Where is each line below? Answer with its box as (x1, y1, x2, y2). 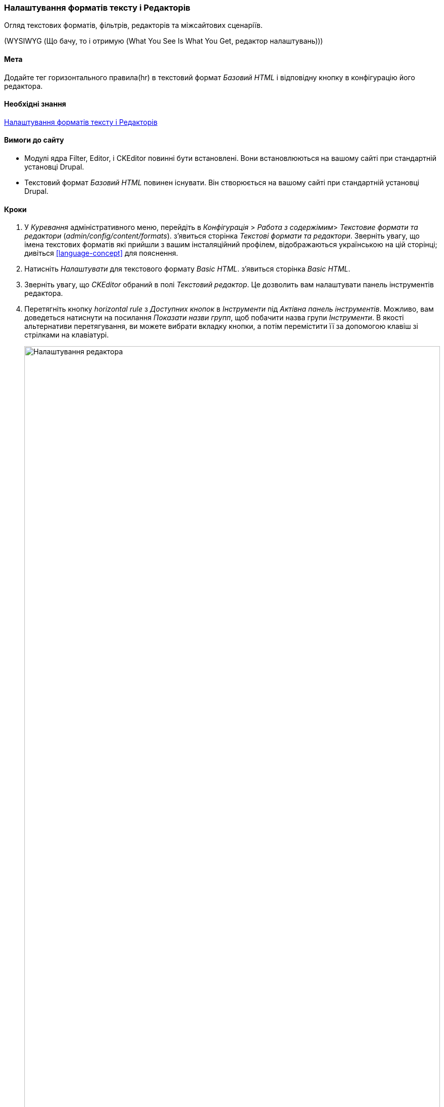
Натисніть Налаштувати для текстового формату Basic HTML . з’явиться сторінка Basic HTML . (24, 264, 351, 274)
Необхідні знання (4, 99, 66, 109)
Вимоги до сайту (4, 136, 64, 145)
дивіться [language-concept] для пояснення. (24, 249, 178, 258)
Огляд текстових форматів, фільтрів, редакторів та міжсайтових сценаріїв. (4, 21, 263, 30)
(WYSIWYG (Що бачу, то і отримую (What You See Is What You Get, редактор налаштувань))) (4, 37, 323, 46)
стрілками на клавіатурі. (24, 330, 109, 340)
